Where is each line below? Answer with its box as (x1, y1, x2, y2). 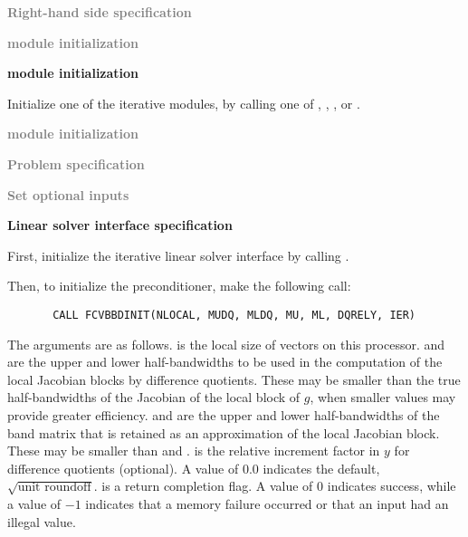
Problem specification (7, 154, 145, 173)
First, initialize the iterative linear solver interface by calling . (7, 245, 349, 264)
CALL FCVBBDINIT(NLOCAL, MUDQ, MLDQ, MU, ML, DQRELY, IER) (53, 308, 416, 321)
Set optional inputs (7, 185, 129, 204)
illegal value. (7, 512, 76, 531)
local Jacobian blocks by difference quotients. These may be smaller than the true (7, 369, 461, 388)
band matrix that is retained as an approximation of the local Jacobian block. (7, 423, 440, 442)
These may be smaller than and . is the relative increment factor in (7, 441, 380, 460)
